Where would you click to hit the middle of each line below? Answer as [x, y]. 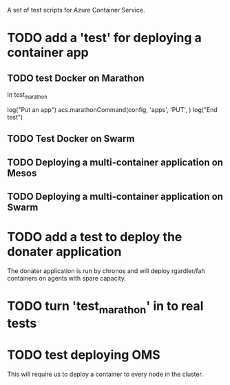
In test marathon [27, 95]
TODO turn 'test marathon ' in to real [105, 308]
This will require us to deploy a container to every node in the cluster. [105, 374]
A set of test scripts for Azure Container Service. [76, 10]
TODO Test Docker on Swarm [71, 139]
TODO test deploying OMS [84, 355]
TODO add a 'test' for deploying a [104, 38]
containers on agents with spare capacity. [66, 278]
